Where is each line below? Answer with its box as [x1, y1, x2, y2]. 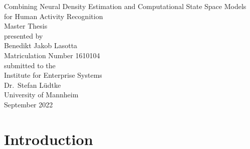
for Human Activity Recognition [4, 11, 103, 21]
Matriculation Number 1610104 [4, 50, 100, 60]
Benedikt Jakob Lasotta [4, 40, 78, 51]
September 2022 [4, 99, 53, 109]
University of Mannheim [4, 89, 79, 100]
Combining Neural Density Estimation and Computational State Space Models [4, 1, 246, 11]
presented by [4, 30, 43, 41]
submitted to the [4, 60, 56, 70]
